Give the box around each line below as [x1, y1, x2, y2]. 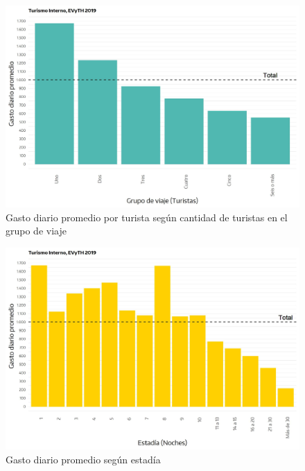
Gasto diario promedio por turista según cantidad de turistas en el [6, 209, 288, 224]
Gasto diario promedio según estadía [6, 452, 161, 466]
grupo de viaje [6, 223, 67, 238]
